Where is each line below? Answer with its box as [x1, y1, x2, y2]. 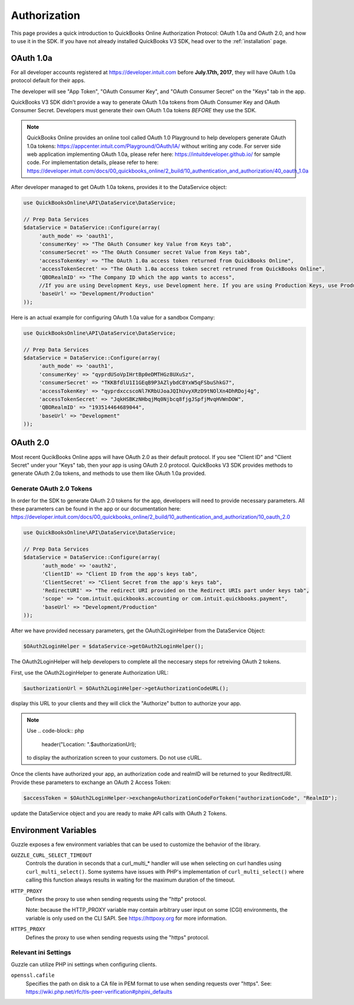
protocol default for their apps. [11, 77, 86, 84]
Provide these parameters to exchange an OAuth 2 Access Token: [11, 779, 171, 786]
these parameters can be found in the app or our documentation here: [11, 505, 181, 512]
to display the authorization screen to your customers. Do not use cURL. [27, 754, 202, 762]
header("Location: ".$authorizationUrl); [41, 740, 137, 747]
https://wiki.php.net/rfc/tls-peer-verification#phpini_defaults [25, 988, 172, 995]
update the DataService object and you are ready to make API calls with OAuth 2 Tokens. [11, 809, 227, 817]
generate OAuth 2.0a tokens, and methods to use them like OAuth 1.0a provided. [11, 470, 206, 477]
